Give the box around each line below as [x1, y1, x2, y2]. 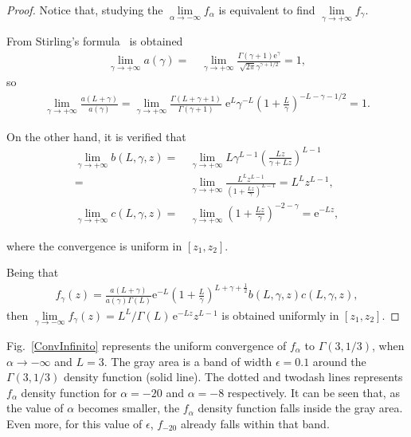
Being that [6, 264, 59, 281]
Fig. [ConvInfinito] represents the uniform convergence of [6, 337, 287, 353]
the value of [6, 400, 64, 416]
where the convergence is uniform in [6, 237, 182, 254]
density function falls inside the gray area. [198, 400, 403, 416]
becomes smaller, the [77, 400, 180, 416]
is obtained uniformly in [221, 306, 339, 323]
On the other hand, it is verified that [6, 128, 186, 144]
